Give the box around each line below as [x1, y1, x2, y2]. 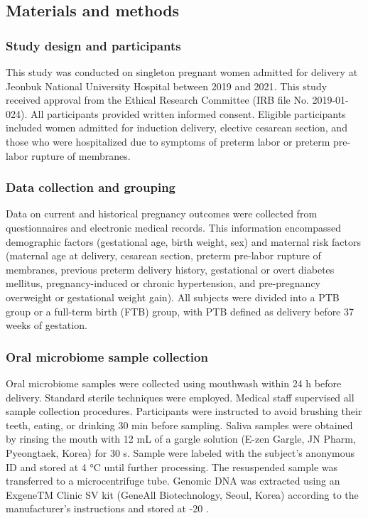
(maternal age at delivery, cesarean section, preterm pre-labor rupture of [6, 248, 321, 263]
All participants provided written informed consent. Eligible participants [30, 106, 346, 121]
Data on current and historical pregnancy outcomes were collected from [6, 206, 318, 221]
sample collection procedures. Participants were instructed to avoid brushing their [6, 404, 362, 419]
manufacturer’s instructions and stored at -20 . [6, 501, 209, 516]
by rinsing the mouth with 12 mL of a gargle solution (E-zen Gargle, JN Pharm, [6, 431, 356, 446]
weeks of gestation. [6, 318, 87, 333]
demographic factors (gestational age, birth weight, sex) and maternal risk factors [6, 234, 361, 249]
